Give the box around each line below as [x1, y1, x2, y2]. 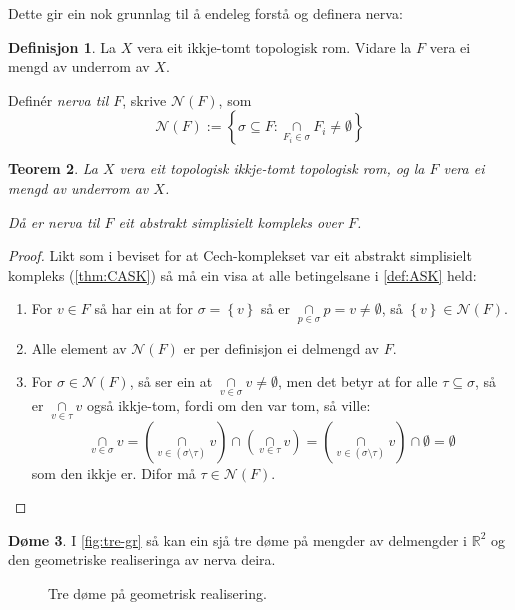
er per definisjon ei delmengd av [183, 337, 379, 358]
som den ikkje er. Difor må [31, 462, 196, 483]
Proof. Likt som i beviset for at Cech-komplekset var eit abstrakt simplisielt [8, 245, 472, 266]
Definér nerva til [8, 89, 109, 110]
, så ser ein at [129, 371, 213, 392]
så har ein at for [94, 298, 194, 319]
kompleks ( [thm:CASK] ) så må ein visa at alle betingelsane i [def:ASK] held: [8, 264, 477, 285]
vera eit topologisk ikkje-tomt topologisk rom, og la [119, 158, 425, 179]
